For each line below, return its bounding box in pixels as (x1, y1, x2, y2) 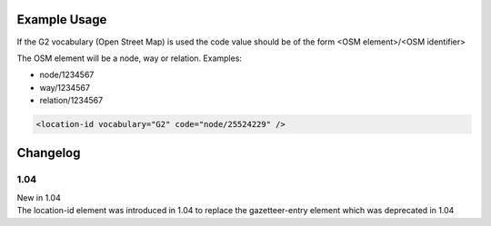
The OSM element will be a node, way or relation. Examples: (16, 53, 243, 64)
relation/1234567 (39, 95, 104, 106)
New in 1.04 (16, 192, 61, 203)
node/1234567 (39, 69, 95, 81)
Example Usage (16, 12, 107, 27)
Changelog (16, 145, 81, 161)
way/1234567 (39, 82, 91, 93)
